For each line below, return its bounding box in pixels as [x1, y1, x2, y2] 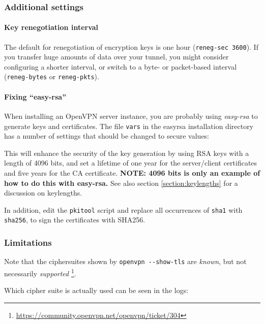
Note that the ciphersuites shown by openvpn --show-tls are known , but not [4, 256, 247, 267]
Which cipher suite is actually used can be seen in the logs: [4, 285, 189, 296]
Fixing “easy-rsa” [4, 91, 67, 102]
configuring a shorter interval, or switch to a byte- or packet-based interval [4, 61, 237, 72]
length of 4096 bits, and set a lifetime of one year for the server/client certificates [4, 157, 257, 168]
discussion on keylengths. [4, 187, 82, 198]
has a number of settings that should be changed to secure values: [4, 131, 210, 141]
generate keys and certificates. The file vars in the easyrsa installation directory [4, 120, 254, 131]
